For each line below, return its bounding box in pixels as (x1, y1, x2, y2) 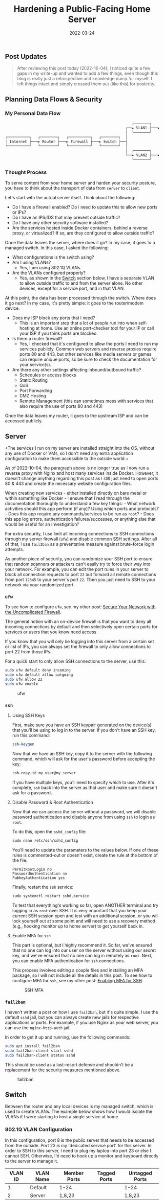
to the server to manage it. (5, 1158, 59, 1164)
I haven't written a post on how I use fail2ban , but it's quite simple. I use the (5, 1009, 159, 1015)
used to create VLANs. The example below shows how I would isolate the (5, 1108, 153, 1114)
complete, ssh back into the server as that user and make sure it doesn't (12, 785, 158, 790)
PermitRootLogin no (12, 867, 52, 872)
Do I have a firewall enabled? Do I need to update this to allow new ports (12, 204, 158, 210)
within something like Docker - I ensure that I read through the (5, 495, 130, 501)
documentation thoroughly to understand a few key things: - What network (5, 501, 156, 507)
